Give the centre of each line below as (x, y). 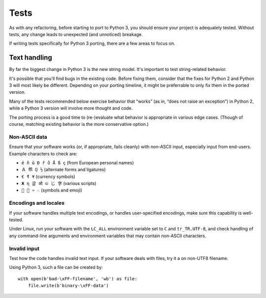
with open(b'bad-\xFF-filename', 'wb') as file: (78, 279)
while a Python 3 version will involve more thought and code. (71, 108)
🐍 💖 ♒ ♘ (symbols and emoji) (52, 190)
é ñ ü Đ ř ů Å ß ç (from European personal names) (78, 162)
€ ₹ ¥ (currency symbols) (49, 176)
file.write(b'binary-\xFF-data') (68, 286)
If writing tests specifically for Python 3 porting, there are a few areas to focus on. (92, 43)
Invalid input (24, 248)
